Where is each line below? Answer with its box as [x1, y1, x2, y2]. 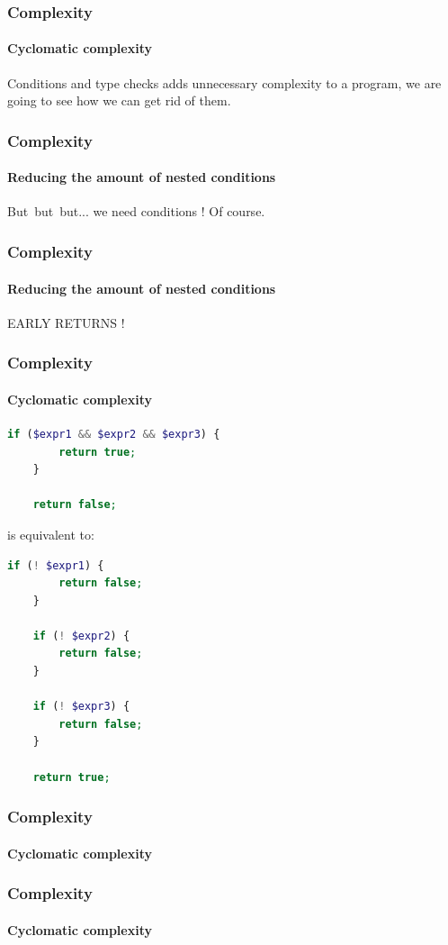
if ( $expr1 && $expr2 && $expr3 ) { [7, 427, 220, 441]
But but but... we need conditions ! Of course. [7, 202, 265, 221]
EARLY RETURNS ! [7, 313, 125, 332]
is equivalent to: [7, 524, 94, 543]
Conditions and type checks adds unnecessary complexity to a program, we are [7, 73, 442, 92]
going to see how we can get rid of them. [7, 91, 231, 110]
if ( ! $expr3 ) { [32, 700, 130, 713]
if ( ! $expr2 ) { [32, 629, 130, 642]
